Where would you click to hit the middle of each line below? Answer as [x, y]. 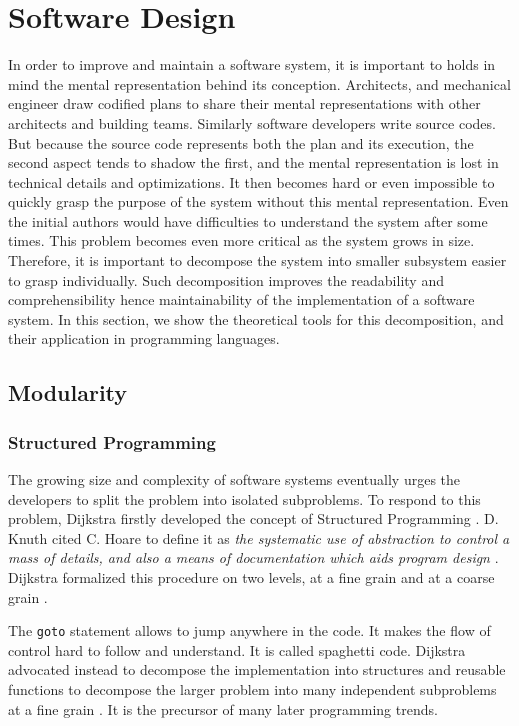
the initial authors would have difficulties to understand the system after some [248, 220]
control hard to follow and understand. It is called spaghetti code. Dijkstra [237, 649]
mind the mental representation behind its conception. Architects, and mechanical [259, 83]
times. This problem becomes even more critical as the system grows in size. [241, 240]
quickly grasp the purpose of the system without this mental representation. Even [258, 201]
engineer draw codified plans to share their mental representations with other [244, 103]
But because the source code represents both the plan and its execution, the [241, 142]
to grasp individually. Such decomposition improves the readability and [226, 279]
